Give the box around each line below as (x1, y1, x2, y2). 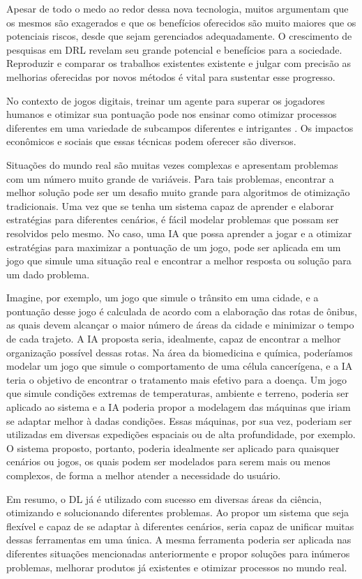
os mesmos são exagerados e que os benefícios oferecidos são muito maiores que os (6, 15, 356, 29)
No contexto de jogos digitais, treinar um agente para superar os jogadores (6, 93, 325, 107)
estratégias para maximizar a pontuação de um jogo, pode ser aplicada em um (6, 239, 341, 254)
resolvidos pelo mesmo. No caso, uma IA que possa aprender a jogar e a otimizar (6, 225, 352, 240)
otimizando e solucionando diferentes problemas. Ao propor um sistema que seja (6, 505, 349, 520)
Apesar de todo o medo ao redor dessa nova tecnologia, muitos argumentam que (6, 1, 349, 15)
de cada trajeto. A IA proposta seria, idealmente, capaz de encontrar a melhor (6, 331, 341, 346)
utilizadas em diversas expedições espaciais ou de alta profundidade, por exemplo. (6, 427, 356, 442)
